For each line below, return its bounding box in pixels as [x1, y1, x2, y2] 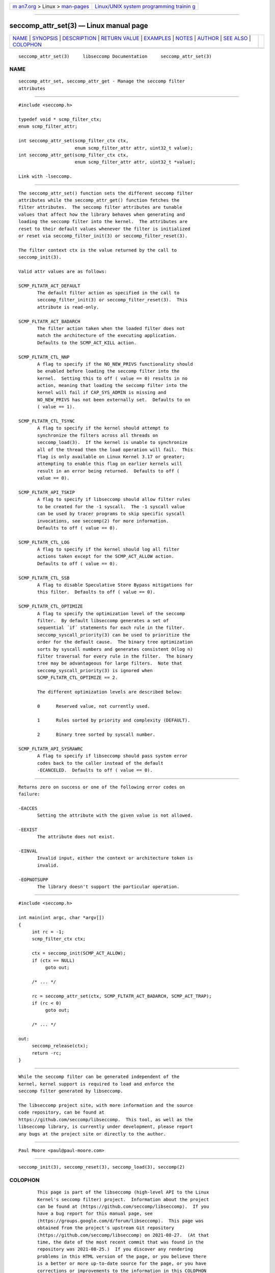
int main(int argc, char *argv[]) [18, 915, 104, 921]
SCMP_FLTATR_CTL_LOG [18, 539, 70, 545]
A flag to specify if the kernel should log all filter [37, 546, 180, 552]
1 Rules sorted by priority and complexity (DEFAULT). [37, 717, 190, 723]
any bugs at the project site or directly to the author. [18, 1131, 167, 1137]
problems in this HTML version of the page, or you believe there [37, 1253, 207, 1259]
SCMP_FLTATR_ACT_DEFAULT [18, 283, 80, 289]
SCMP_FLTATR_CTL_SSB [18, 575, 70, 580]
